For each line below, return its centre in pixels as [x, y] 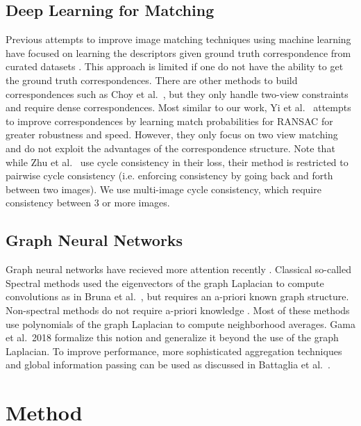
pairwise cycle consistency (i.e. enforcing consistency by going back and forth [169, 175]
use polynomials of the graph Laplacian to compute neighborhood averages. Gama [180, 323]
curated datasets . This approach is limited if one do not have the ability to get [175, 66]
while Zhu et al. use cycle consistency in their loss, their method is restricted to [177, 162]
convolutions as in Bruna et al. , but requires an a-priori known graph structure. [177, 296]
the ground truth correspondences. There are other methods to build [152, 80]
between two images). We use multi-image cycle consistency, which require [163, 189]
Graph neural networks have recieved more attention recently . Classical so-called [178, 269]
